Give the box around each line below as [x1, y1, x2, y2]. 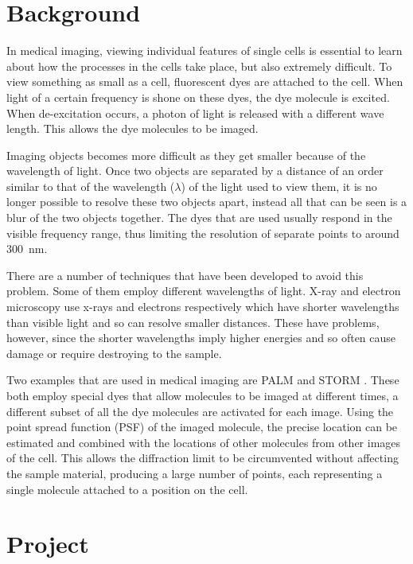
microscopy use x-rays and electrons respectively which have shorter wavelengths [6, 298, 399, 315]
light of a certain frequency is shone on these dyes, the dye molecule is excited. [6, 88, 390, 105]
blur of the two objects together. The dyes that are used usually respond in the [6, 209, 392, 226]
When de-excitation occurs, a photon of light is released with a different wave [6, 104, 384, 121]
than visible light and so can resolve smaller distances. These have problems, [6, 313, 380, 330]
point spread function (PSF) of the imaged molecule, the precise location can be [6, 418, 398, 435]
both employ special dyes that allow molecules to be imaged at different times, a [6, 387, 399, 403]
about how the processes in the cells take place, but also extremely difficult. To [6, 57, 392, 74]
